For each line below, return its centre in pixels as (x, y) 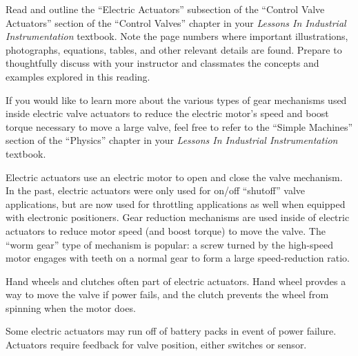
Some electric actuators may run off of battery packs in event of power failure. (171, 331)
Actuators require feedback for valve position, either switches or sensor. (156, 345)
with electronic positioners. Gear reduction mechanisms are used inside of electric (178, 217)
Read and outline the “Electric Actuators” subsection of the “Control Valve (165, 9)
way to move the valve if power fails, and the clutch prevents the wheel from (167, 294)
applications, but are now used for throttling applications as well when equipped (176, 203)
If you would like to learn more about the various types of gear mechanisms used (176, 100)
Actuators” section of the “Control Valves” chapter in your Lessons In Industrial (176, 22)
